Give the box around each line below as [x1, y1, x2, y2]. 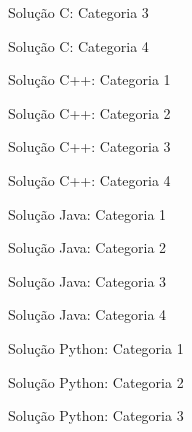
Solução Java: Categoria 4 [8, 304, 167, 325]
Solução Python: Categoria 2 [8, 371, 184, 392]
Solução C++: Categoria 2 [8, 102, 171, 123]
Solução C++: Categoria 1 [8, 69, 171, 90]
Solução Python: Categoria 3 [8, 405, 184, 426]
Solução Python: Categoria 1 [8, 337, 184, 358]
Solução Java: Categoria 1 [8, 203, 167, 224]
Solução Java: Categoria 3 [8, 270, 167, 291]
